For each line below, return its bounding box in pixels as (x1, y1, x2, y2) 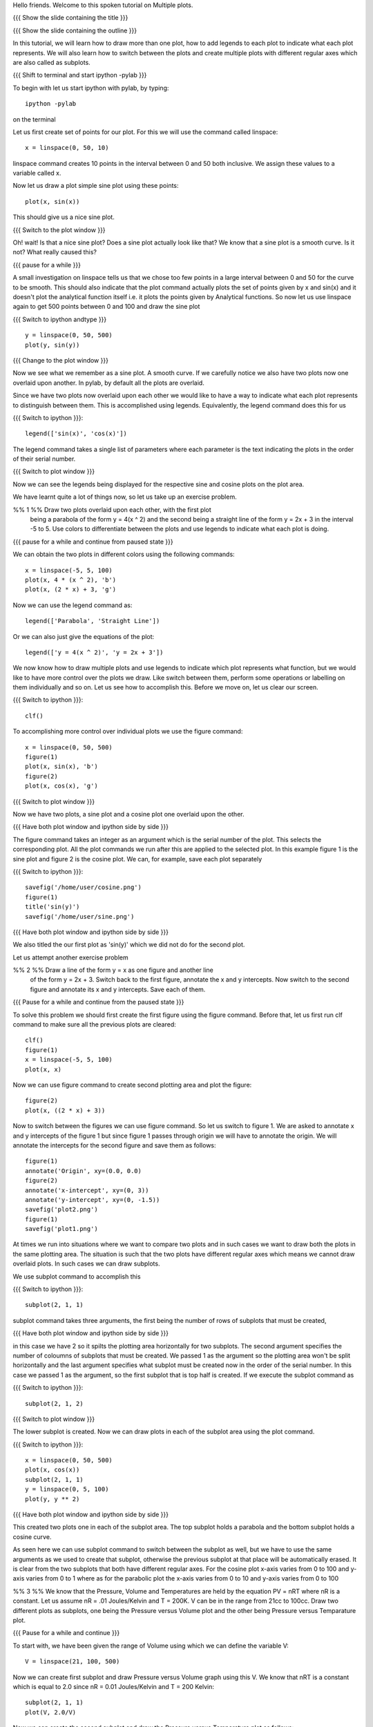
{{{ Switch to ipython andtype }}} (12, 315, 107, 323)
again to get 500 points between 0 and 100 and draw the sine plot (12, 303, 200, 311)
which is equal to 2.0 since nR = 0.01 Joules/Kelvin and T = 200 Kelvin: (12, 1682, 214, 1690)
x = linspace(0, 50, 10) (25, 144, 109, 152)
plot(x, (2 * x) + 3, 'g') (25, 586, 117, 593)
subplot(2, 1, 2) (25, 1400, 84, 1407)
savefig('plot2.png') (25, 1205, 98, 1214)
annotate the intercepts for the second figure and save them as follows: (12, 1141, 217, 1149)
